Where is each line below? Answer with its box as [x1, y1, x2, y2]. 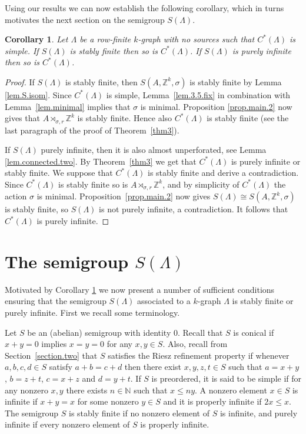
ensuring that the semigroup [5, 295, 107, 307]
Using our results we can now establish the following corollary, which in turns [5, 2, 284, 14]
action [5, 190, 27, 202]
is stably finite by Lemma [189, 75, 282, 88]
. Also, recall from [162, 338, 228, 350]
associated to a [137, 295, 191, 307]
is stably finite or [232, 295, 294, 307]
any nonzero [5, 383, 48, 396]
